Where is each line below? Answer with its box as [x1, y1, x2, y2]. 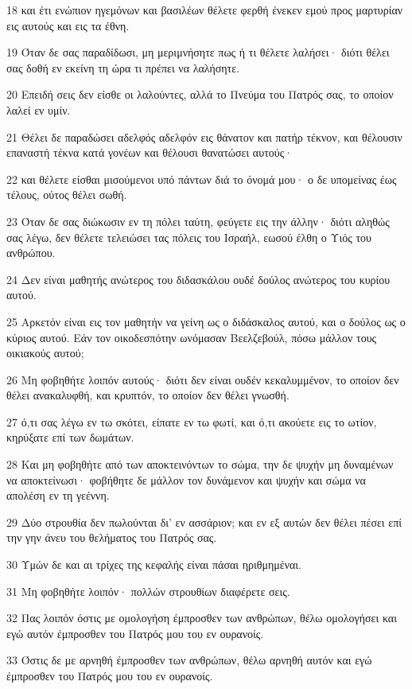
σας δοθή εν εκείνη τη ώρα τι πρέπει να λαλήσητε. [6, 59, 240, 76]
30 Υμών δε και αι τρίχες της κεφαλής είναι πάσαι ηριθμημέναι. [6, 556, 302, 573]
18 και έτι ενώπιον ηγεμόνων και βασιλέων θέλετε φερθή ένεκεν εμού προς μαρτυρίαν [6, 2, 403, 18]
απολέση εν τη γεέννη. [6, 487, 110, 504]
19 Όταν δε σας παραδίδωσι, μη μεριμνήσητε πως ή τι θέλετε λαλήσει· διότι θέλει [6, 44, 390, 60]
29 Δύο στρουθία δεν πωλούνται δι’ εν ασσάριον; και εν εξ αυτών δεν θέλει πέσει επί [6, 513, 402, 530]
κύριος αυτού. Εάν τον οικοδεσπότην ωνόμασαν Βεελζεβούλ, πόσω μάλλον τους [6, 329, 377, 345]
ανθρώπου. [6, 244, 56, 261]
